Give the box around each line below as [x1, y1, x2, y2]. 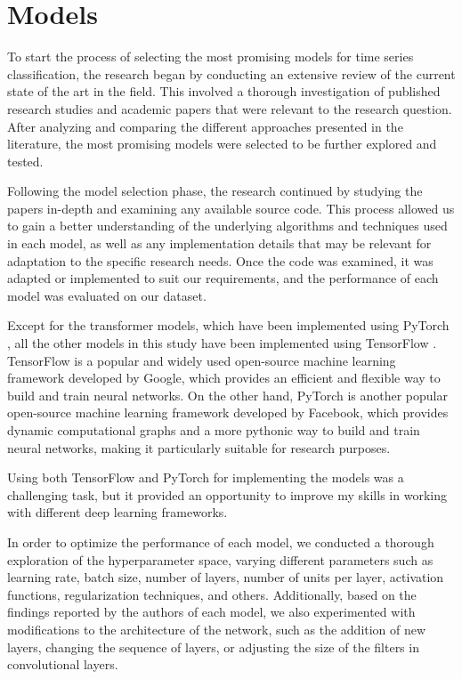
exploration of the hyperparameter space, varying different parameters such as [7, 550, 434, 569]
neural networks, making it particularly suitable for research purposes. [7, 438, 391, 457]
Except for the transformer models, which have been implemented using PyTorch [7, 316, 450, 335]
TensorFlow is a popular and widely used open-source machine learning [7, 351, 396, 369]
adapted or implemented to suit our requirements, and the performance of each [7, 269, 439, 287]
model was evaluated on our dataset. [7, 286, 207, 304]
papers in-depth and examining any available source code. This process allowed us [7, 198, 455, 217]
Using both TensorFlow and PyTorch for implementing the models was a [7, 468, 404, 487]
